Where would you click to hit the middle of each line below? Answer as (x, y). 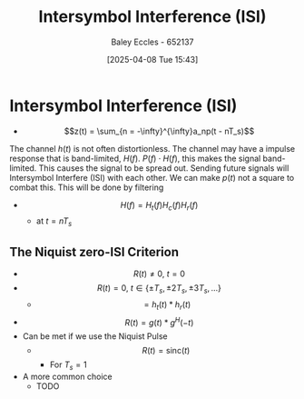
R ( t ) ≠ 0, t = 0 (159, 274)
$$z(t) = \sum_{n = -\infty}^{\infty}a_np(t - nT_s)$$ (159, 131)
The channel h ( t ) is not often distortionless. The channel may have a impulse (152, 148)
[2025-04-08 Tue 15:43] (152, 59)
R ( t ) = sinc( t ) (166, 351)
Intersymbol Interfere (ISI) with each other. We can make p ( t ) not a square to (152, 177)
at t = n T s (54, 222)
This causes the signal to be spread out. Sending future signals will (164, 168)
